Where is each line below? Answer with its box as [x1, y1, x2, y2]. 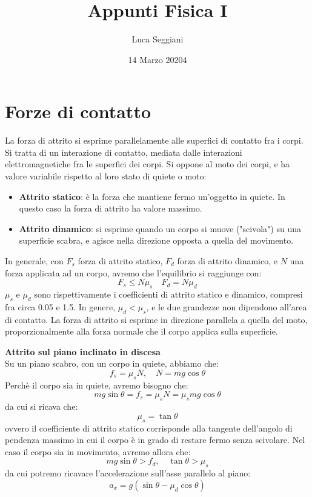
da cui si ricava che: [5, 400, 78, 413]
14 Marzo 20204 [128, 53, 187, 65]
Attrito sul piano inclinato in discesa [5, 345, 161, 358]
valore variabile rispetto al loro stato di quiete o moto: [5, 170, 207, 182]
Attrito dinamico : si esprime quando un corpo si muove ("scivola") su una [19, 222, 301, 235]
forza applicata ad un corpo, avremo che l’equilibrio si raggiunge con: [5, 266, 262, 279]
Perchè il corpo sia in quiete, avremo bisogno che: [5, 378, 188, 391]
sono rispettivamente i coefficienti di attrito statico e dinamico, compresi [34, 287, 303, 300]
